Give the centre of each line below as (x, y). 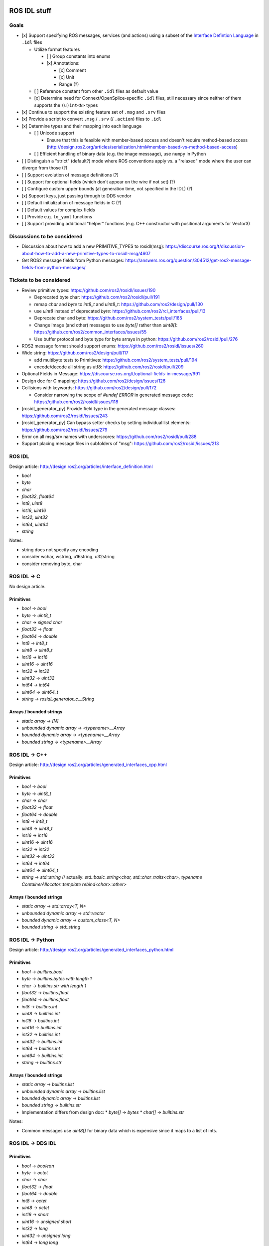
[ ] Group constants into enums (78, 56)
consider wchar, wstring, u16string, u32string (68, 557)
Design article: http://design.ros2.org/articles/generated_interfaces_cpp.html (88, 765)
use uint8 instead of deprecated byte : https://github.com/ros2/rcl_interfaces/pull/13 (120, 311)
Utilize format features (57, 49)
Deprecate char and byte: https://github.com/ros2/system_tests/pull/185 (108, 318)
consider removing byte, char (52, 564)
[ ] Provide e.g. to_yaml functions (57, 216)
